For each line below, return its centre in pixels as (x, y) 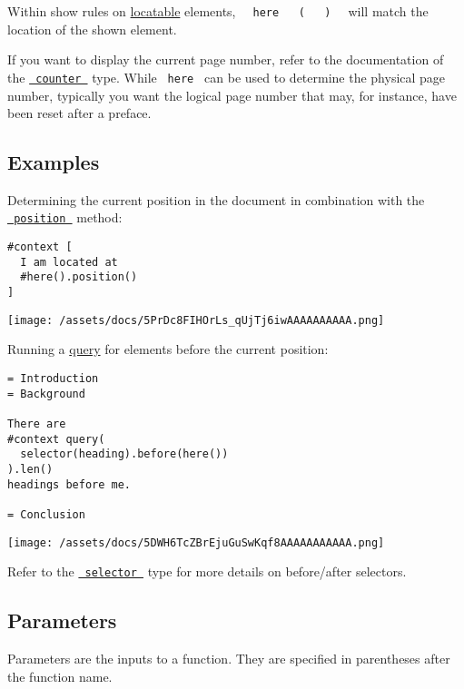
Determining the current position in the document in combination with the (216, 199)
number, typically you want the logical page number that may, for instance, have (232, 95)
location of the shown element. (92, 29)
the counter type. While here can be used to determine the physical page (227, 77)
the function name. (60, 676)
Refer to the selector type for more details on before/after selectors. (207, 571)
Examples (54, 162)
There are (37, 423)
